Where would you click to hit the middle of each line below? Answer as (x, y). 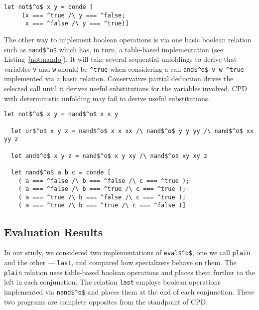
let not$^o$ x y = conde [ (49, 7)
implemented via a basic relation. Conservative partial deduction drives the (119, 78)
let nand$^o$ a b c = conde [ (61, 172)
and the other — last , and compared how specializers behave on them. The (120, 262)
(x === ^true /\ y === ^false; (73, 15)
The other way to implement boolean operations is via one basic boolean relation (128, 39)
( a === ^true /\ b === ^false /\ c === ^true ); (102, 197)
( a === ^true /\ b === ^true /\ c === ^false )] (102, 206)
